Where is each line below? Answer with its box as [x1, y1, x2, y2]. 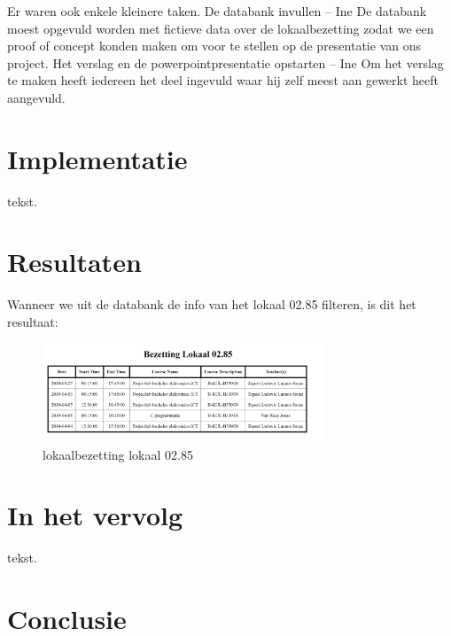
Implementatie [7, 140, 188, 176]
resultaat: [7, 313, 58, 330]
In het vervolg [7, 497, 183, 533]
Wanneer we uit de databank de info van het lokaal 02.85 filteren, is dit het [7, 295, 416, 314]
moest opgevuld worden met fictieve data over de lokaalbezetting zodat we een [7, 19, 434, 37]
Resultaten [7, 244, 142, 280]
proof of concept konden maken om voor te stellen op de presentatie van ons [7, 36, 421, 55]
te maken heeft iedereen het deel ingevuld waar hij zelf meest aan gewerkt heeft [7, 71, 439, 89]
